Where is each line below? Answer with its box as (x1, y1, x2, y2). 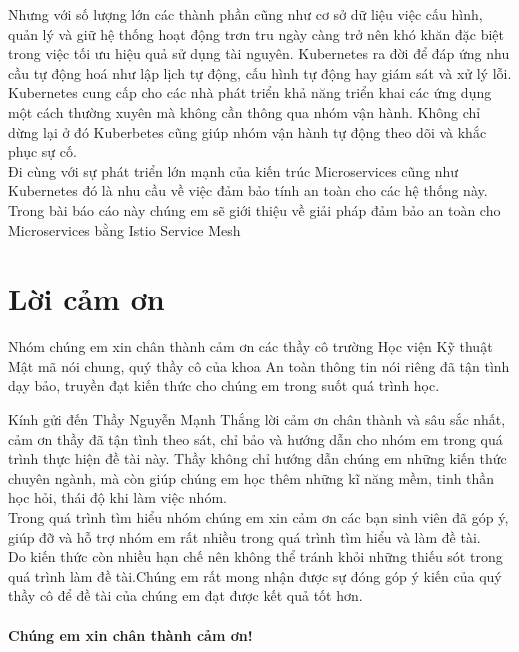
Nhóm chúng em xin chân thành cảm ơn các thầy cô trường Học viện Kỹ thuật (8, 336, 493, 357)
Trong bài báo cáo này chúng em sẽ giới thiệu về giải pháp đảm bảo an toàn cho (8, 199, 501, 220)
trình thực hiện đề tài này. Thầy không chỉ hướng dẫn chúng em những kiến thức (8, 448, 507, 469)
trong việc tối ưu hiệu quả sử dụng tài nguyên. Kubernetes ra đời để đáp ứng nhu (8, 43, 510, 64)
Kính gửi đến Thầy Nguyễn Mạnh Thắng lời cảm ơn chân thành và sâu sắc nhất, (8, 409, 506, 430)
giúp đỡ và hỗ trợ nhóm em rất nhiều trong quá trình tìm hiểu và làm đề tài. (8, 526, 481, 547)
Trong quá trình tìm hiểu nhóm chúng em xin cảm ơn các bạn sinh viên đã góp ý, (8, 507, 509, 527)
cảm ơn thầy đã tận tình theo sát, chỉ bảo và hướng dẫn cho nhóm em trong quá (8, 428, 503, 449)
